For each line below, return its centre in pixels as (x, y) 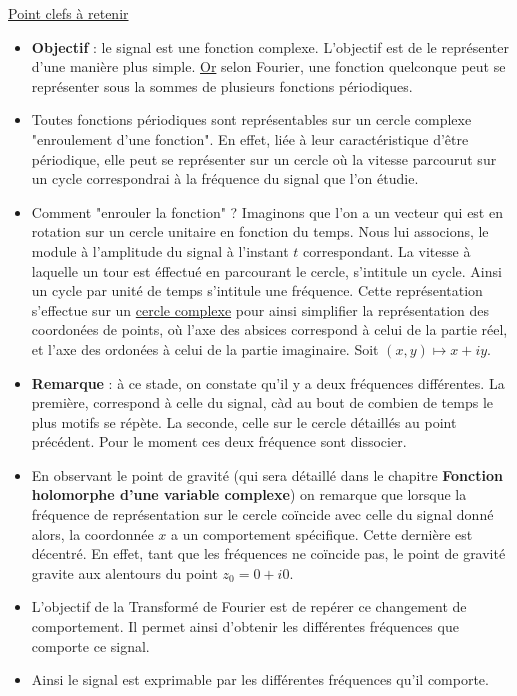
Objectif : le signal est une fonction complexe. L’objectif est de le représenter (270, 46)
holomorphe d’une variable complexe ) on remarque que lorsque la (249, 494)
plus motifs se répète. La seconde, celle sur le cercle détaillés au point (244, 421)
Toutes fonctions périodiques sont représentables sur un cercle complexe (251, 119)
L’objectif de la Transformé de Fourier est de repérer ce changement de (249, 606)
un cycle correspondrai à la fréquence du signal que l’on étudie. (225, 178)
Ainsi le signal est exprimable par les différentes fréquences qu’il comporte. (260, 679)
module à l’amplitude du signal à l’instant (160, 250)
